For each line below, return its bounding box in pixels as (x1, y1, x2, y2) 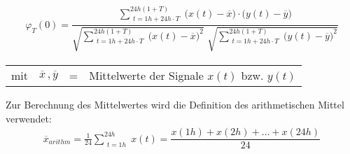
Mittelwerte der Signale (89, 66, 204, 83)
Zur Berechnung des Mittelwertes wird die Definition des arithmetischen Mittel (6, 97, 344, 111)
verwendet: (6, 111, 52, 125)
